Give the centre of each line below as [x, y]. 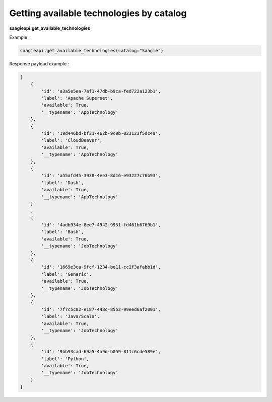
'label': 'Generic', [66, 274]
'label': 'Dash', [62, 183]
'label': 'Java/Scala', [71, 316]
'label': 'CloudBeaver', [72, 140]
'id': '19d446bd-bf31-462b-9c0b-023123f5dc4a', [101, 134]
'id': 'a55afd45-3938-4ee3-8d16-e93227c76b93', [101, 176]
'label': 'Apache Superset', [77, 98]
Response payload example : [39, 63]
